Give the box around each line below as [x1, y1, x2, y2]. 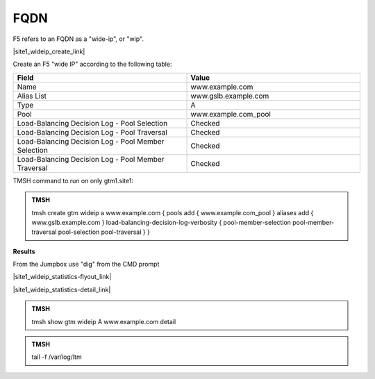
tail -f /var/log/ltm [31, 353, 83, 361]
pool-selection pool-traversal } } [58, 228, 151, 236]
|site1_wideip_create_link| [12, 47, 85, 56]
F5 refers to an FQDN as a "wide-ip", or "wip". [12, 35, 144, 43]
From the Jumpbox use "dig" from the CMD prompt [12, 260, 160, 269]
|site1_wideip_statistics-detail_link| [12, 285, 111, 294]
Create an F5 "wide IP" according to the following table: [12, 60, 172, 69]
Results [12, 247, 35, 255]
